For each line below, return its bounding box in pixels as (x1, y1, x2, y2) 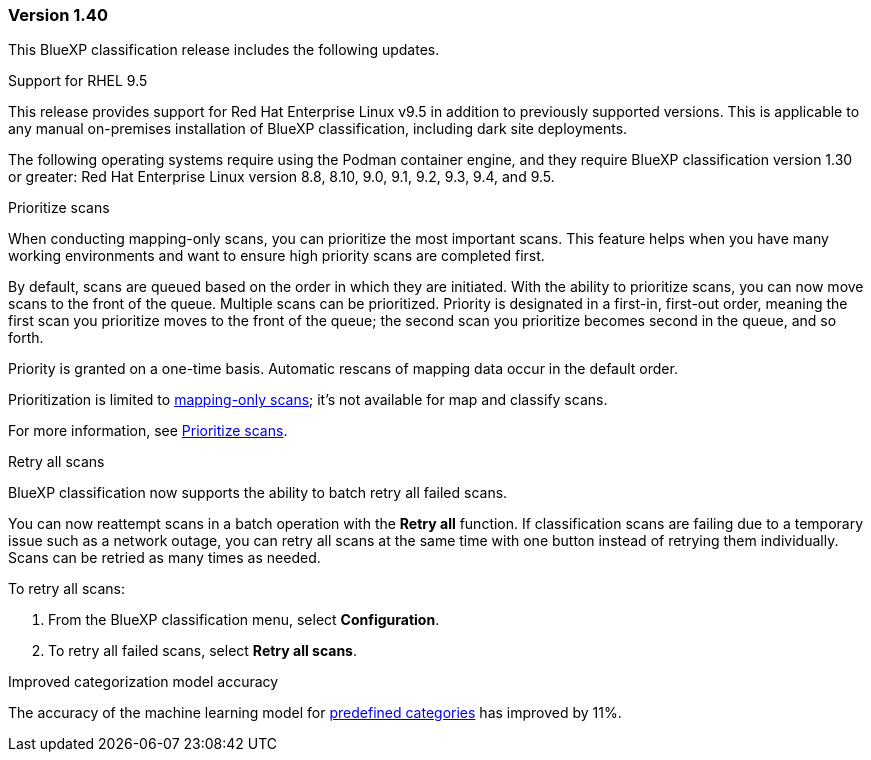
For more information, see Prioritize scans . (8, 422, 288, 440)
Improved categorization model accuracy (8, 673, 279, 691)
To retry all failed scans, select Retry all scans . (48, 642, 357, 660)
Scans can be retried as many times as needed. (8, 549, 321, 567)
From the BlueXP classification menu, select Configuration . (48, 611, 440, 629)
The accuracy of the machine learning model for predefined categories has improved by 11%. (8, 704, 622, 722)
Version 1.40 (8, 5, 108, 25)
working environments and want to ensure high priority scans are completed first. (8, 247, 545, 265)
